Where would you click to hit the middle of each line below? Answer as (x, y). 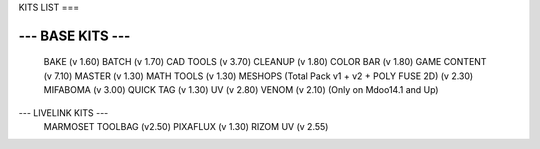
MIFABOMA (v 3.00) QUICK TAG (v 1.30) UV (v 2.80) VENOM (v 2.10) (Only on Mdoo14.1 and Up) (241, 90)
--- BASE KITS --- (74, 35)
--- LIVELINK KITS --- (63, 112)
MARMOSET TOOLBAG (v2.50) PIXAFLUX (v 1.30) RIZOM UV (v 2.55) (186, 126)
